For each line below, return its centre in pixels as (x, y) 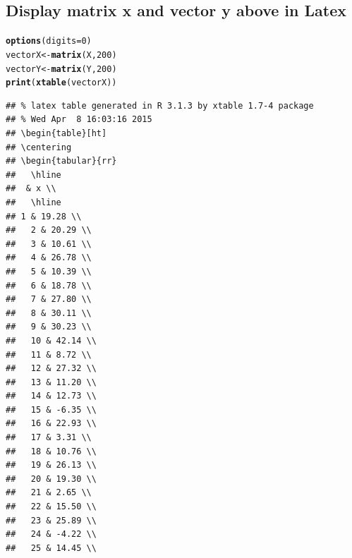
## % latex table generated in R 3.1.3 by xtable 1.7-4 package (160, 105)
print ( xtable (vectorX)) (61, 83)
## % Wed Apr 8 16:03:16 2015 (79, 120)
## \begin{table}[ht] (56, 134)
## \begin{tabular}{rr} (61, 161)
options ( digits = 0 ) (49, 41)
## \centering (39, 147)
